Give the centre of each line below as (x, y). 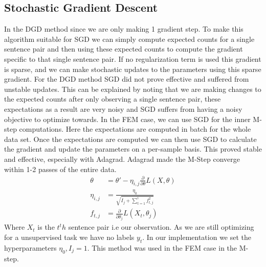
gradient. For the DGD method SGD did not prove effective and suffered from (127, 79)
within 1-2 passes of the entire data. (60, 169)
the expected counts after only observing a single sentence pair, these (113, 99)
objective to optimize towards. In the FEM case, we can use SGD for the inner (127, 119)
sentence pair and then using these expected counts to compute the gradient (124, 49)
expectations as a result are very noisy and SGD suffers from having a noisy (123, 108)
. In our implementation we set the (197, 237)
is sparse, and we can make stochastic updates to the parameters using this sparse (133, 69)
